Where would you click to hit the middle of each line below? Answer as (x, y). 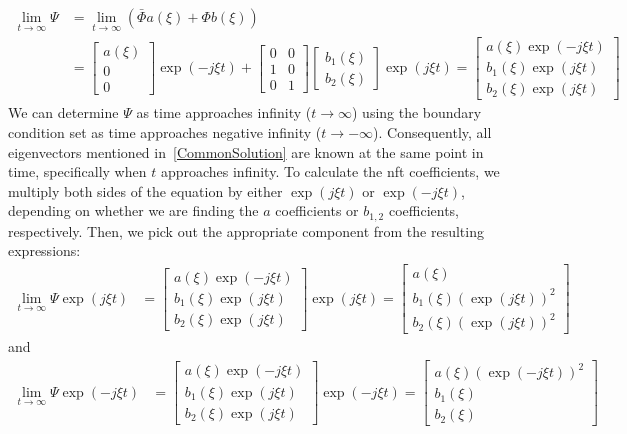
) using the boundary (416, 112)
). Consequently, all (432, 131)
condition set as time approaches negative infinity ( (165, 131)
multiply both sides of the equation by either (145, 190)
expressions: (44, 250)
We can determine (63, 112)
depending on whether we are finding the (133, 210)
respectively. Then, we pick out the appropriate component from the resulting (246, 230)
